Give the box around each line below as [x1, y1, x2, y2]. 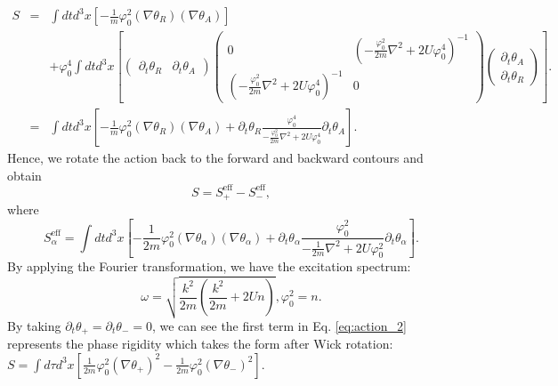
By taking [7, 316, 61, 334]
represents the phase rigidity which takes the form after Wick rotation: [7, 334, 393, 353]
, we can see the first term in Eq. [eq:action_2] [151, 316, 407, 334]
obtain [7, 165, 42, 184]
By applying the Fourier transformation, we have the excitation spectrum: [7, 257, 411, 276]
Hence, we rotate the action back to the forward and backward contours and [7, 149, 424, 167]
